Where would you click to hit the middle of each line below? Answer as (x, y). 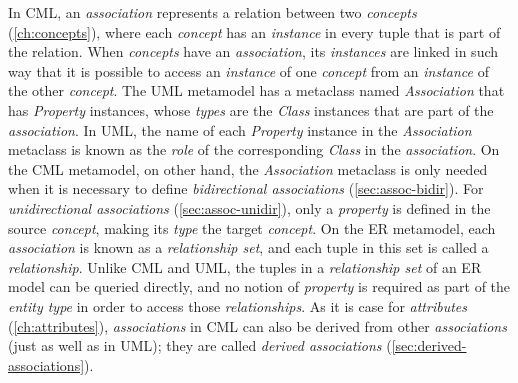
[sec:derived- (429, 345)
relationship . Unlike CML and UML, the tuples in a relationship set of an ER (245, 266)
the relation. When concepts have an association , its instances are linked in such (253, 51)
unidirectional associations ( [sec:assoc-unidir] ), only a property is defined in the (249, 207)
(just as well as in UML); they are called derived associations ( (200, 345)
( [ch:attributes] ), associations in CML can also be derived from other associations (257, 325)
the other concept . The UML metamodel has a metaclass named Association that (256, 90)
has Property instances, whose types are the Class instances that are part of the (251, 109)
